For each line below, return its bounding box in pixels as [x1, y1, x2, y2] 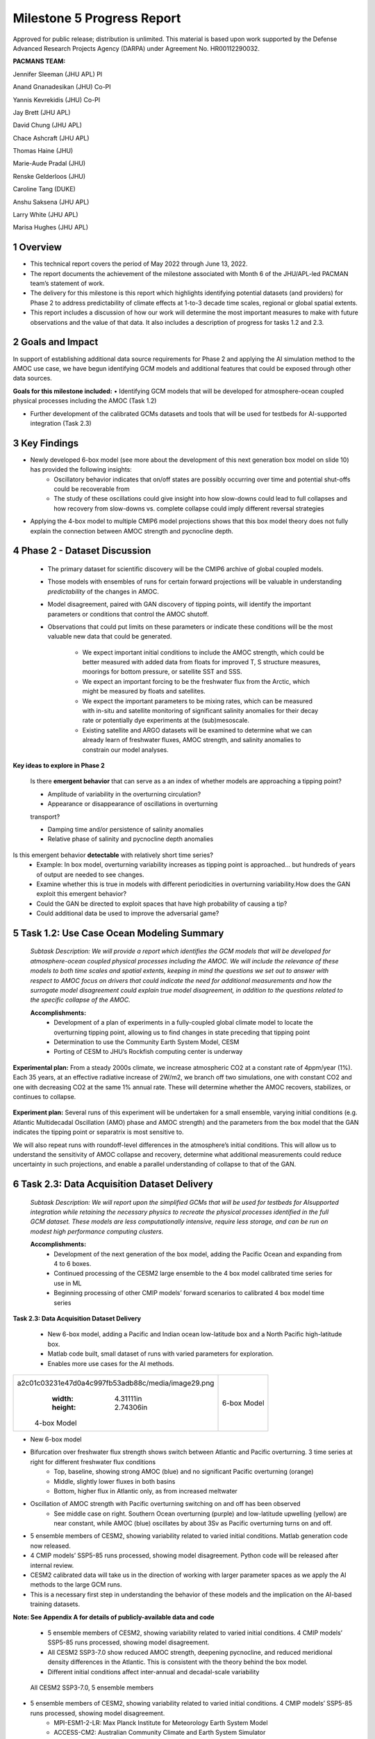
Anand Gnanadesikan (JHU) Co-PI [12, 83, 111, 91]
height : [51, 1402, 76, 1412]
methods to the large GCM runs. [30, 1580, 122, 1589]
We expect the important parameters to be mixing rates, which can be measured [82, 696, 312, 705]
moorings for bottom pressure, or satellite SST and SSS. [82, 668, 242, 676]
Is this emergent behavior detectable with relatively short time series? [12, 851, 213, 859]
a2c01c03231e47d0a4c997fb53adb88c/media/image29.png [17, 1378, 215, 1388]
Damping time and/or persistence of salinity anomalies [47, 825, 204, 833]
